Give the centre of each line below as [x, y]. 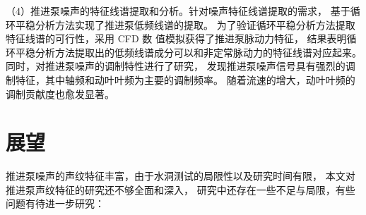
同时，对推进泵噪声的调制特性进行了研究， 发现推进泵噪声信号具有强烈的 [176, 66]
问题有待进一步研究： [55, 203]
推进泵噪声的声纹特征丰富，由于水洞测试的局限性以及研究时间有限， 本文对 [181, 176]
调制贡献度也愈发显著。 [60, 93]
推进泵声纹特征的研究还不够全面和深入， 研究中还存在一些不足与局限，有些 [181, 189]
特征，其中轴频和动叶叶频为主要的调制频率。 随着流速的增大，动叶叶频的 [185, 79]
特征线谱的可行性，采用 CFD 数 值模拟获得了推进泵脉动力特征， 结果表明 [176, 38]
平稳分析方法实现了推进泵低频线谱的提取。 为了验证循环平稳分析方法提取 [185, 24]
